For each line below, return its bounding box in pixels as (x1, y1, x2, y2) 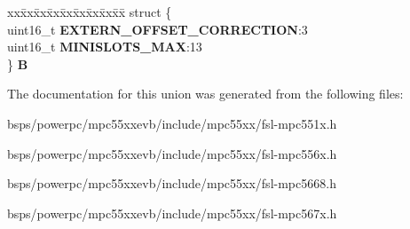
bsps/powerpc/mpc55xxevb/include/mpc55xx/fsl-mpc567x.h (7, 203, 337, 222)
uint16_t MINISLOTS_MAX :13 (7, 37, 202, 56)
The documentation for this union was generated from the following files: (7, 84, 404, 103)
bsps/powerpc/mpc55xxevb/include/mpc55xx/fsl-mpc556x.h (7, 144, 337, 162)
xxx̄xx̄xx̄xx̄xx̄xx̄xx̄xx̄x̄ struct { (7, 3, 172, 20)
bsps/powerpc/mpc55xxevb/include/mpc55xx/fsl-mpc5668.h (7, 174, 336, 193)
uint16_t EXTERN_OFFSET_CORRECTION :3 (7, 20, 308, 38)
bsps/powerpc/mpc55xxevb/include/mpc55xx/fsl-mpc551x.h (7, 114, 337, 132)
